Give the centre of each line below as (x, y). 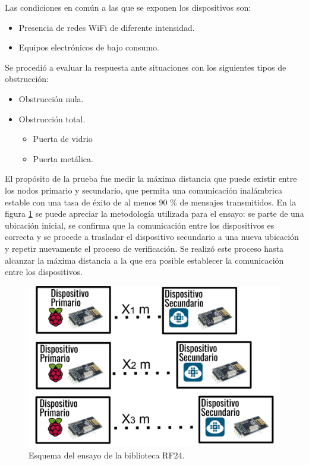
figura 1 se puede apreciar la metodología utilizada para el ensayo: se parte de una (154, 213)
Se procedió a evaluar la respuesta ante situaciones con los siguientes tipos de (146, 67)
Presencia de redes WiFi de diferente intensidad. (107, 27)
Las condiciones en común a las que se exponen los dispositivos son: (128, 7)
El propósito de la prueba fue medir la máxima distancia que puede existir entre (151, 178)
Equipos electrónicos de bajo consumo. (89, 47)
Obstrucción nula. (51, 98)
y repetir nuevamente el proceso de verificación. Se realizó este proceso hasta (144, 248)
